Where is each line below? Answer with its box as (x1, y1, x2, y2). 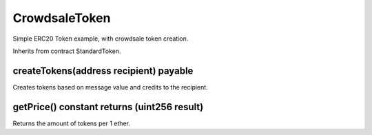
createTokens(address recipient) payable (12, 65, 194, 76)
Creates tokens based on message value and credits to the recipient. (12, 83, 208, 91)
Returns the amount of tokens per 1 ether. (12, 119, 131, 127)
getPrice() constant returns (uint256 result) (12, 101, 204, 113)
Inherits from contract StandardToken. (12, 47, 121, 55)
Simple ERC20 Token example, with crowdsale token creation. (12, 34, 189, 43)
